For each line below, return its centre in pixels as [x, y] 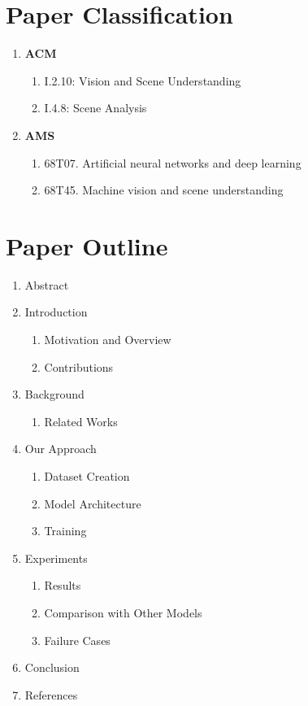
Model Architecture [93, 503]
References [51, 694]
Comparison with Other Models [123, 612]
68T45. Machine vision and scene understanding [164, 190]
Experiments [56, 558]
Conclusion [52, 667]
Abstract [47, 284]
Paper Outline [87, 245]
